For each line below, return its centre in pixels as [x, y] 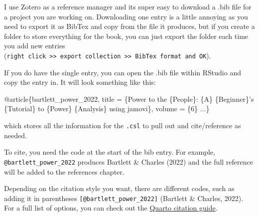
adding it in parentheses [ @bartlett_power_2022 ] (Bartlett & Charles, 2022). [124, 198]
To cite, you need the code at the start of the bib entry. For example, [110, 152]
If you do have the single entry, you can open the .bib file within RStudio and [123, 72]
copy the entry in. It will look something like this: [80, 82]
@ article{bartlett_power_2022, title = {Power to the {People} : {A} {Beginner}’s [129, 99]
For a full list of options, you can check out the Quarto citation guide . [111, 208]
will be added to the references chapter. [64, 171]
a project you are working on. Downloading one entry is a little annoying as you [126, 16]
